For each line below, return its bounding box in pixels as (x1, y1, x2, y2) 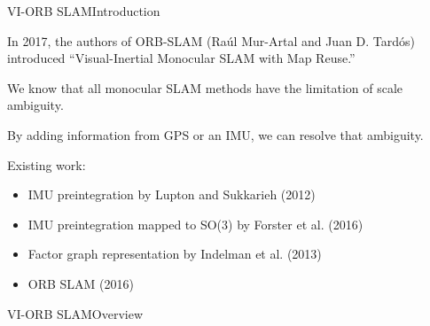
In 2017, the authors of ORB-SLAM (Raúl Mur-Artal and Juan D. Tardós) (7, 31, 416, 50)
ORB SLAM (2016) (27, 274, 134, 292)
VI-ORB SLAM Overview (7, 304, 144, 322)
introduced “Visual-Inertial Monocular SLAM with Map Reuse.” (7, 49, 356, 67)
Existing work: (7, 155, 86, 174)
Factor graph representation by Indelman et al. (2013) (27, 244, 322, 263)
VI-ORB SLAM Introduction (7, 2, 160, 19)
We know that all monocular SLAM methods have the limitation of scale (7, 78, 403, 97)
